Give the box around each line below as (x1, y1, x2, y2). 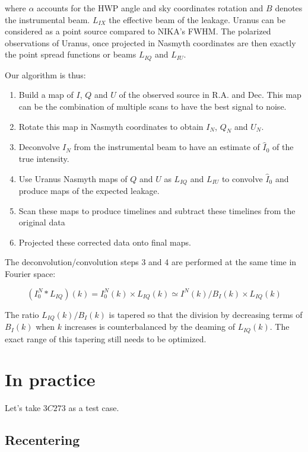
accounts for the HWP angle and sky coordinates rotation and (37, 2, 263, 14)
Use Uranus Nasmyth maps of (18, 172, 128, 184)
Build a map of (18, 88, 74, 101)
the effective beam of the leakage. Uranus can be (109, 13, 285, 26)
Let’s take (5, 402, 41, 414)
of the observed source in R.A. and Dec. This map (119, 88, 301, 101)
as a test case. (68, 402, 119, 414)
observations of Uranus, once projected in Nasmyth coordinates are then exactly (5, 36, 296, 49)
